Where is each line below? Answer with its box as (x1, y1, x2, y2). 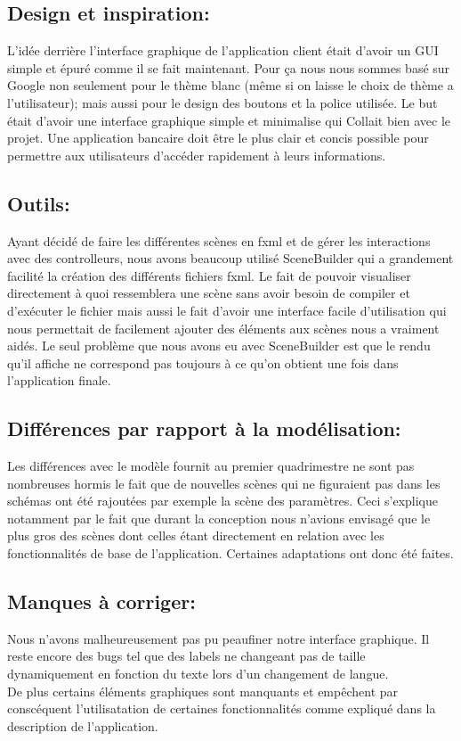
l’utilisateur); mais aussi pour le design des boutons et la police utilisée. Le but (7, 93, 438, 111)
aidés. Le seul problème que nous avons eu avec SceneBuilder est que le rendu (7, 336, 431, 355)
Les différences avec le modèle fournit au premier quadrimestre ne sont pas (7, 457, 415, 475)
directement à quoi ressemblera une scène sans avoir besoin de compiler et (7, 284, 410, 302)
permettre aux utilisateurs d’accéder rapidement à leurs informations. (7, 145, 386, 164)
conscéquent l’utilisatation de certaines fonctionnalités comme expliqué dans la (7, 699, 436, 718)
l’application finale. (7, 371, 111, 390)
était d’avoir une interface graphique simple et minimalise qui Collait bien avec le (7, 111, 451, 129)
